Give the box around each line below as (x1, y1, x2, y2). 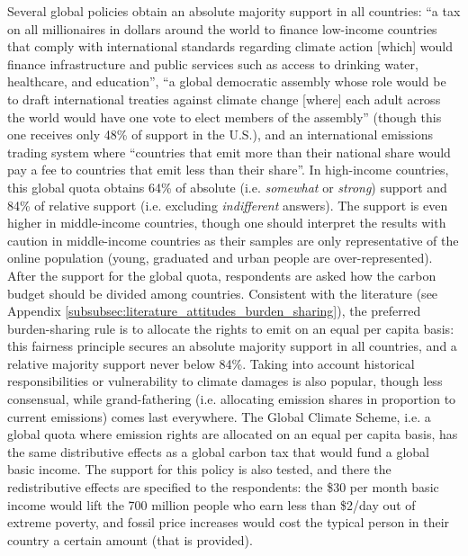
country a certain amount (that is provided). (7, 530, 253, 549)
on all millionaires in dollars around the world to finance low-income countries (7, 19, 437, 38)
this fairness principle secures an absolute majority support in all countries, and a (7, 336, 457, 355)
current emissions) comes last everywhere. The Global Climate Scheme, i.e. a (7, 407, 431, 426)
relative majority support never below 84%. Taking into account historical (7, 354, 415, 372)
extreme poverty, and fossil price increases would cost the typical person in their (7, 513, 450, 532)
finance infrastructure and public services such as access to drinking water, (7, 54, 418, 73)
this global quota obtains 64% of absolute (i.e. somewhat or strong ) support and (7, 177, 447, 196)
